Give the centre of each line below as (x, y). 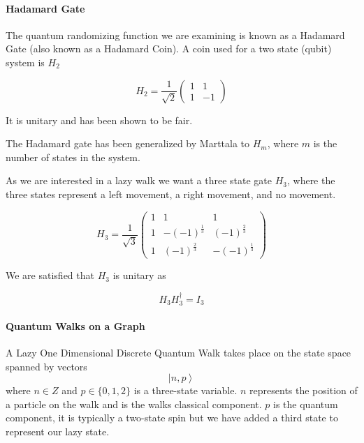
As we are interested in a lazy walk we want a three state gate (139, 180)
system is (25, 62)
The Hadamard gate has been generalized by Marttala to (128, 143)
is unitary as (139, 275)
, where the (311, 180)
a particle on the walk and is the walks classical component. (134, 404)
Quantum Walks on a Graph (75, 325)
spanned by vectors (46, 366)
